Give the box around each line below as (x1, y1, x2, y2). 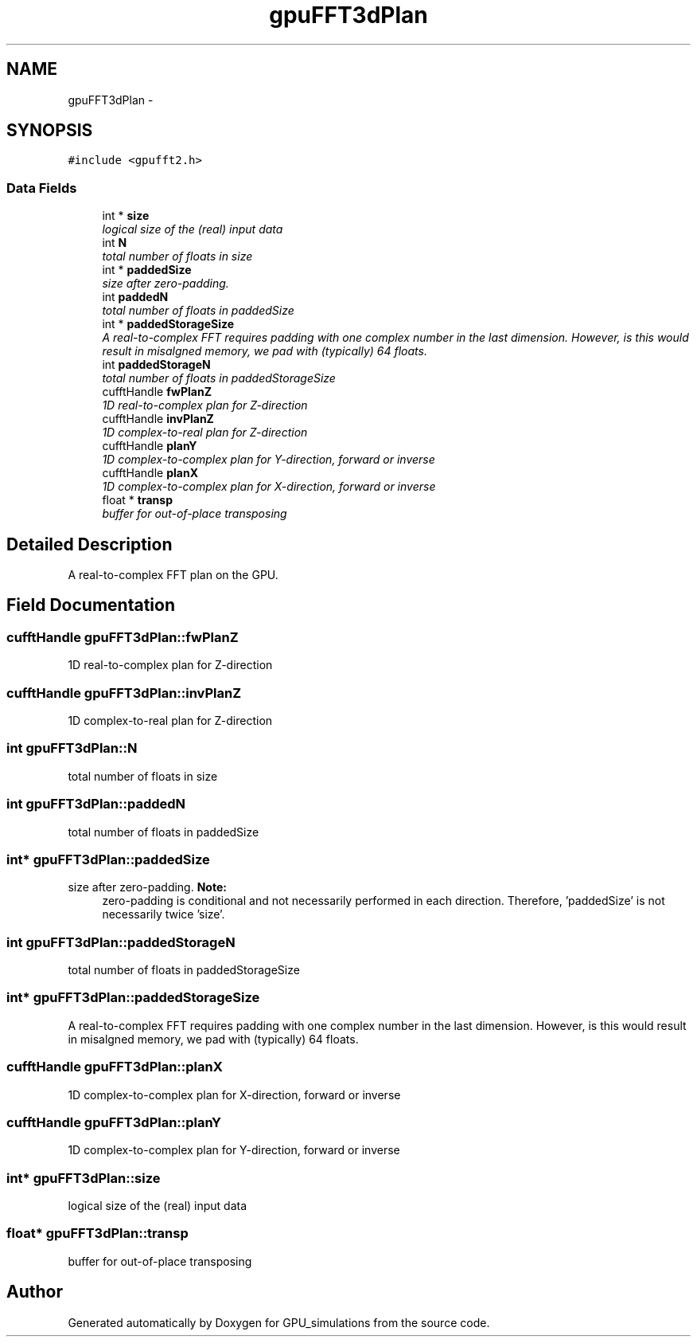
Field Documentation (6, 595, 175, 616)
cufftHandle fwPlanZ (102, 385, 212, 399)
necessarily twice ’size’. (102, 907, 225, 922)
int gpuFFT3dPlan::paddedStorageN (6, 934, 236, 950)
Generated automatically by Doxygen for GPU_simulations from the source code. (68, 1315, 490, 1329)
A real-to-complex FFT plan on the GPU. (68, 568, 278, 582)
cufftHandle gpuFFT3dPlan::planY (6, 1114, 222, 1130)
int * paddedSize (102, 263, 192, 277)
